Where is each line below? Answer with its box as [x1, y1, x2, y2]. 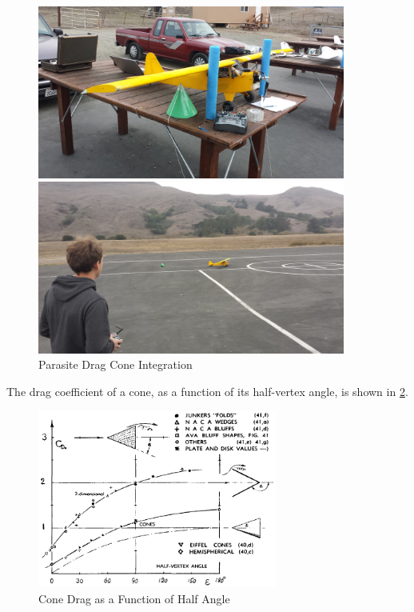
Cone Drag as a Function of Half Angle [38, 590, 230, 606]
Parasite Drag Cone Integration [38, 356, 193, 373]
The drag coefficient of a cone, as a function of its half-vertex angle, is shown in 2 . [6, 383, 408, 400]
